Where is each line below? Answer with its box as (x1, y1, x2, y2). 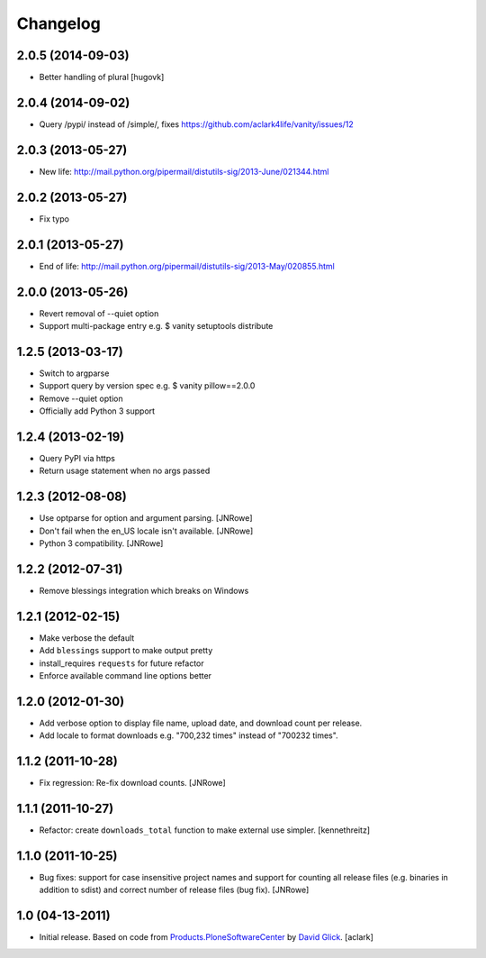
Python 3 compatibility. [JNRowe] (39, 538, 164, 549)
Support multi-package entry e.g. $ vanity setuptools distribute (39, 320, 274, 331)
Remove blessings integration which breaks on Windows (39, 585, 249, 596)
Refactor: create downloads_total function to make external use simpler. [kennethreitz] (39, 825, 371, 835)
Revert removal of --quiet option (39, 307, 159, 319)
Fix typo (39, 213, 69, 224)
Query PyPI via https (39, 452, 116, 463)
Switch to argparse (39, 368, 110, 379)
